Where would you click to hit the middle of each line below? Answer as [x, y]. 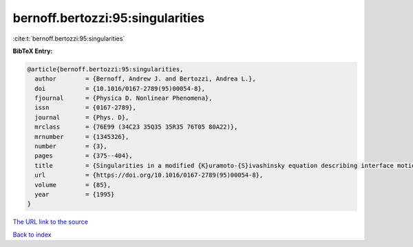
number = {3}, [71, 147]
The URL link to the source [51, 222]
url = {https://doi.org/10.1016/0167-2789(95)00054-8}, [149, 175]
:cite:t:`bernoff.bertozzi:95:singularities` [69, 39]
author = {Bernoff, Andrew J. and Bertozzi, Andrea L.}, [145, 79]
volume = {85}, [73, 185]
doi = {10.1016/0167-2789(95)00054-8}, [120, 88]
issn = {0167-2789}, [86, 108]
